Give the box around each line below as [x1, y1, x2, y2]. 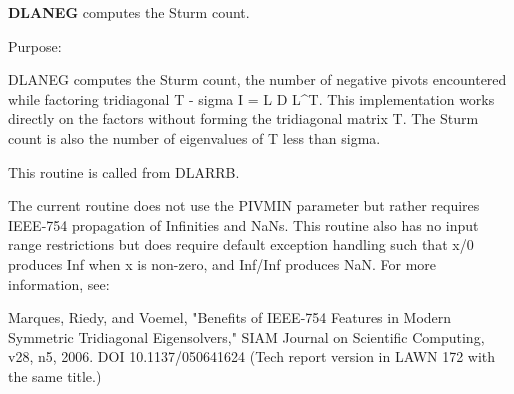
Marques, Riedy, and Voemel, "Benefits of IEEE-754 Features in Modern [8, 307, 452, 328]
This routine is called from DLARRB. [8, 161, 240, 182]
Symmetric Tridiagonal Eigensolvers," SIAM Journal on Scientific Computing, [8, 326, 485, 347]
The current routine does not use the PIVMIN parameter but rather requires [8, 195, 480, 216]
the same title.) [8, 365, 102, 386]
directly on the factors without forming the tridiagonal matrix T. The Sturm [8, 108, 479, 129]
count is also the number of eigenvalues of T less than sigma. [8, 127, 381, 148]
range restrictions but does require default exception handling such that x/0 [8, 234, 474, 255]
